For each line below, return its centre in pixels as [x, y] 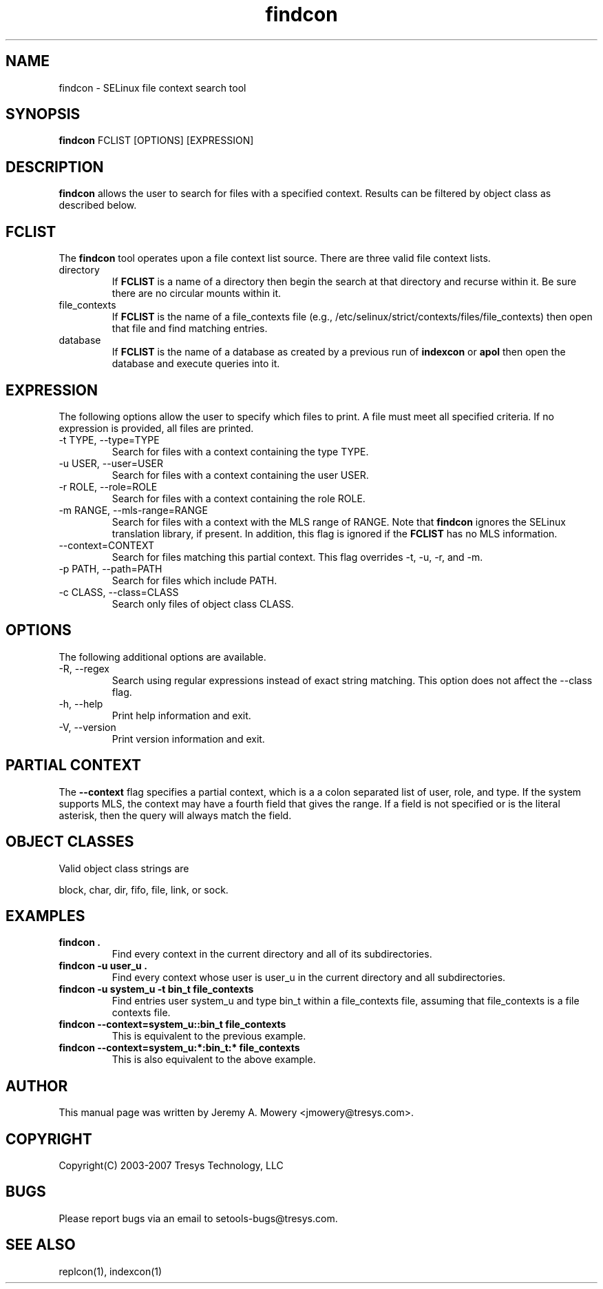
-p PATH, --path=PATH [110, 568]
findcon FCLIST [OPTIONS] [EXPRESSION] [156, 141]
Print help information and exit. [181, 715]
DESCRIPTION [55, 167]
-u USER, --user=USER [111, 463]
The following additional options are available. [162, 657]
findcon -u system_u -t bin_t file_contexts [156, 989]
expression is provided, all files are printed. [156, 428]
